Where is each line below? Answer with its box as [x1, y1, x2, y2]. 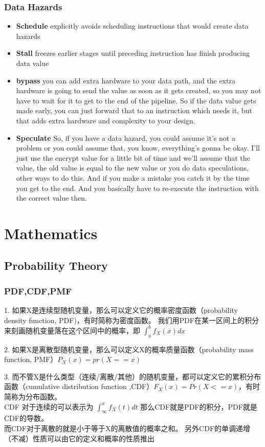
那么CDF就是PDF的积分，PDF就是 [140, 401, 257, 412]
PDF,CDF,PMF [4, 284, 72, 297]
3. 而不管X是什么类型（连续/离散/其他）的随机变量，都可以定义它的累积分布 [4, 371, 261, 381]
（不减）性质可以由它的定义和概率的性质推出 [4, 433, 154, 443]
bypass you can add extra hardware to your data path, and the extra [16, 75, 236, 86]
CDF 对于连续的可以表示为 [4, 401, 94, 412]
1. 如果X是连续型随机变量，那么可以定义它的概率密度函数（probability [4, 305, 238, 315]
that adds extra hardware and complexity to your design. [16, 115, 195, 125]
